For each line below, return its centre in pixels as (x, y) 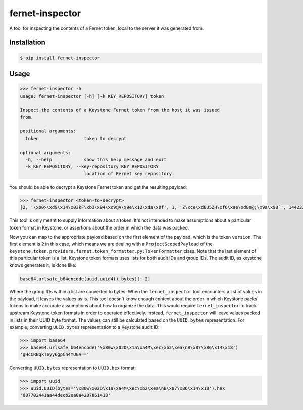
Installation (27, 43)
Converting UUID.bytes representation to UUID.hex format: (73, 368)
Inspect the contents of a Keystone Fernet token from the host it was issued (120, 110)
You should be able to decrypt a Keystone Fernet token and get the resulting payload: (98, 187)
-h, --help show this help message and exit (96, 160)
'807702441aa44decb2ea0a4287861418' (65, 395)
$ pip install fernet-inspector (60, 58)
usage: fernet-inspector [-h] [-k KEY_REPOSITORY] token (92, 96)
